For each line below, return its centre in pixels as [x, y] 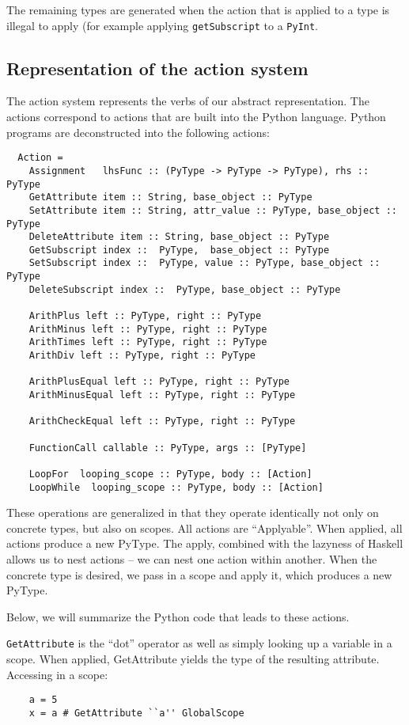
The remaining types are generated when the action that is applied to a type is [198, 9]
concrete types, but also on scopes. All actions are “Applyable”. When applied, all [204, 528]
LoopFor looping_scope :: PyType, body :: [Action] [170, 474]
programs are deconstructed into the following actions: [138, 132]
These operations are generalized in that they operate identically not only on [193, 512]
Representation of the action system [157, 68]
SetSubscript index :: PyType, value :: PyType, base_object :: [204, 263]
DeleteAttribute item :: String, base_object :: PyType [179, 237]
